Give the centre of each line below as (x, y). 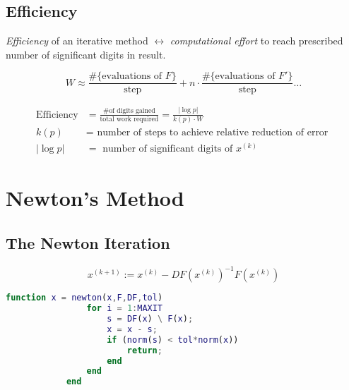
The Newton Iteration (88, 242)
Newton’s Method (95, 198)
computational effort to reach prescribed (256, 41)
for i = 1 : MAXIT (125, 309)
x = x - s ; (132, 329)
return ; (144, 350)
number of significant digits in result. (86, 54)
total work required (129, 120)
